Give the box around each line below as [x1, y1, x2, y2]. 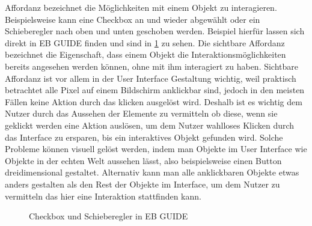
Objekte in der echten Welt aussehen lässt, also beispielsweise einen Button [5, 154, 282, 166]
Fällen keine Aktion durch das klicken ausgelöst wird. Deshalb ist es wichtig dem [5, 95, 302, 108]
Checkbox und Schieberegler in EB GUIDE [29, 210, 188, 222]
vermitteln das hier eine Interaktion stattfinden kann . [5, 189, 201, 202]
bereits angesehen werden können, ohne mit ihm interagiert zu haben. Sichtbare [5, 60, 299, 72]
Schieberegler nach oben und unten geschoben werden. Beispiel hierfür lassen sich [5, 25, 305, 37]
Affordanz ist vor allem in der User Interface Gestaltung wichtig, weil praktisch [5, 72, 296, 84]
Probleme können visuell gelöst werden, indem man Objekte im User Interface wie [5, 142, 307, 155]
